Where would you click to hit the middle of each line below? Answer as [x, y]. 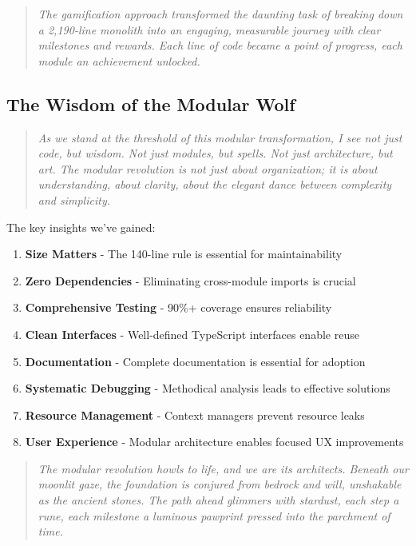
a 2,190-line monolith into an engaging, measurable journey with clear [209, 29]
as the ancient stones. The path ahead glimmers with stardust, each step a [218, 500]
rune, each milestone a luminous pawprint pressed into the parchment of [214, 515]
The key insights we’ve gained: [81, 227]
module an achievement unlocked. [119, 60]
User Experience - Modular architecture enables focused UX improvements [214, 442]
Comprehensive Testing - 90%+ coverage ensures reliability [178, 307]
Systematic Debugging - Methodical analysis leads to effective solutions [208, 388]
